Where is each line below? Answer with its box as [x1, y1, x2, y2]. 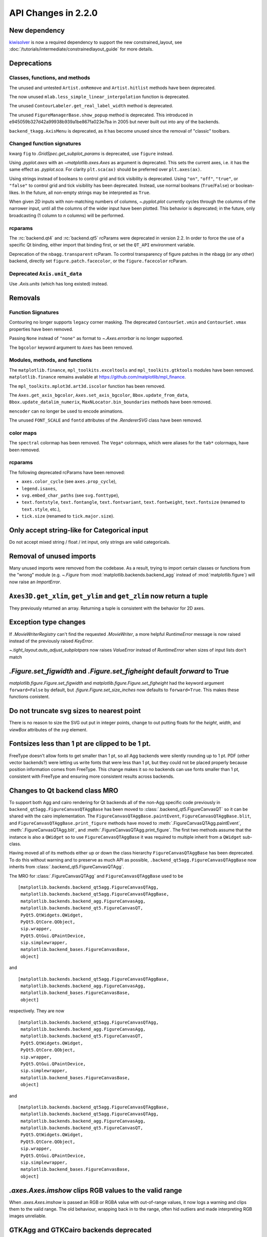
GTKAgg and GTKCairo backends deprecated [9, 1226, 152, 1235]
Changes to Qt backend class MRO [9, 786, 119, 795]
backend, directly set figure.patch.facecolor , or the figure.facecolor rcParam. [9, 258, 188, 264]
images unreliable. [9, 1213, 47, 1219]
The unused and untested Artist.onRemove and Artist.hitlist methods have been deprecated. [9, 85, 216, 91]
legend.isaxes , [21, 485, 57, 491]
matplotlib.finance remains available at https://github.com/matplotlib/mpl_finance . [9, 374, 186, 380]
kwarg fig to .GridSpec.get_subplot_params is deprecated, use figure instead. [9, 150, 174, 156]
